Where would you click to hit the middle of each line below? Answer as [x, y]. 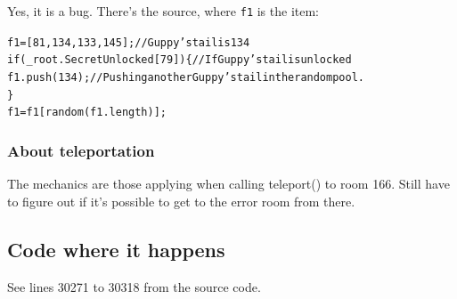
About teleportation [81, 150]
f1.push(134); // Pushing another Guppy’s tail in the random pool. [186, 77]
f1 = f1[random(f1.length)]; [87, 113]
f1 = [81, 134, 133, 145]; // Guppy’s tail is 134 [129, 42]
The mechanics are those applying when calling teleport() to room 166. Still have [228, 184]
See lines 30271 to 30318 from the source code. [134, 286]
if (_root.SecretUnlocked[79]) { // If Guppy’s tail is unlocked [180, 60]
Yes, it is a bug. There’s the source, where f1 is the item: [163, 11]
